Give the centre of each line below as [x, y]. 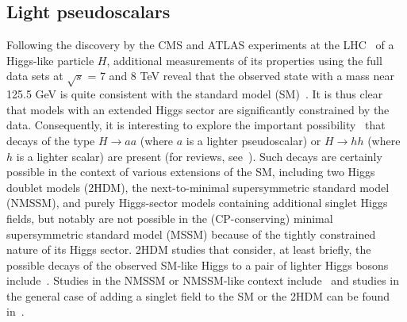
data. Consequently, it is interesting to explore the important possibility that [196, 125]
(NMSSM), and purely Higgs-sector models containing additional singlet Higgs [197, 203]
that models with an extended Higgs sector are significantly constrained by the [198, 109]
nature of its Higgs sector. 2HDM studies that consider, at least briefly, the [189, 249]
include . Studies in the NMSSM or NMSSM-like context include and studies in [203, 280]
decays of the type [51, 140]
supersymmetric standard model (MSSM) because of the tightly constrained [191, 234]
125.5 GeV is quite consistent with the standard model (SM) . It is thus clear [195, 94]
